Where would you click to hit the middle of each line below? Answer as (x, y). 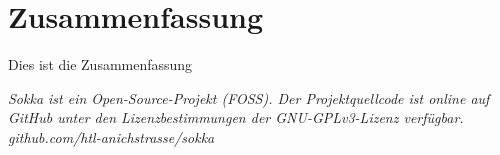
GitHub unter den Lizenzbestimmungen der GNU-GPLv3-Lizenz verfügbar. (236, 117)
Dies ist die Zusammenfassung (100, 64)
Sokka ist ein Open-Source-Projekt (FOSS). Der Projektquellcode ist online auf (249, 97)
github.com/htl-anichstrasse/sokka (111, 136)
